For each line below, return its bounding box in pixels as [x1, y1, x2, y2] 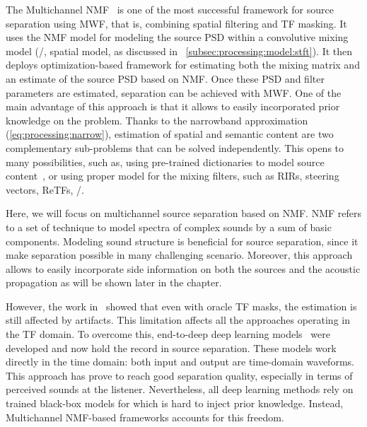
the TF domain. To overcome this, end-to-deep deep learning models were [6, 327, 330, 341]
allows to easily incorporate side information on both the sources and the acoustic [6, 261, 361, 276]
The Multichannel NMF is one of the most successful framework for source [6, 2, 334, 16]
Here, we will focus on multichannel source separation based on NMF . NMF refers [6, 206, 362, 221]
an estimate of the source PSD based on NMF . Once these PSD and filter [6, 71, 325, 86]
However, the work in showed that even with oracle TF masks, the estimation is [6, 298, 357, 313]
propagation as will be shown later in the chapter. [6, 275, 222, 290]
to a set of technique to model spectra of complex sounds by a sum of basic [6, 219, 332, 234]
